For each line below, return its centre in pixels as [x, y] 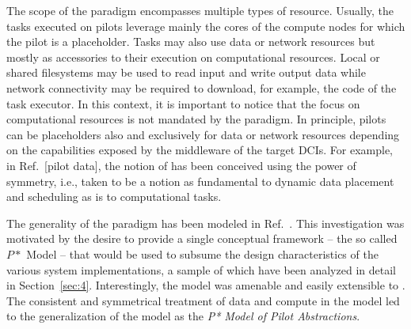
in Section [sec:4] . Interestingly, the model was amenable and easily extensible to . [206, 285]
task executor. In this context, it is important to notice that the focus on [183, 103]
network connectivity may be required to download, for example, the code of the [202, 87]
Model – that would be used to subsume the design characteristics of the [202, 253]
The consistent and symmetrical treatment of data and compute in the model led [203, 300]
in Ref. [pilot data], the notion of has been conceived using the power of [181, 165]
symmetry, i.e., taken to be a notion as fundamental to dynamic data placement [200, 181]
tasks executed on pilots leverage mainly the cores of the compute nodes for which [206, 26]
